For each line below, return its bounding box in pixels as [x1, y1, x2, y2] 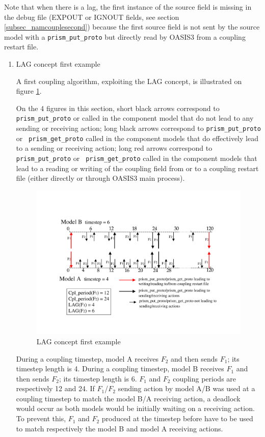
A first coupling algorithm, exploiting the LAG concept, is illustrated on [16, 75, 242, 86]
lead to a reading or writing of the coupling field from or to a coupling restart [16, 162, 259, 173]
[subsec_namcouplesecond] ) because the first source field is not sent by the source [4, 21, 260, 32]
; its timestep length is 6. [59, 373, 137, 384]
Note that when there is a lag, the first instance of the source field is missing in [4, 2, 252, 12]
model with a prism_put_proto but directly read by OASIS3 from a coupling [4, 31, 246, 42]
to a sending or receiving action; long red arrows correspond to [16, 143, 213, 153]
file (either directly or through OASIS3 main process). [16, 173, 185, 183]
